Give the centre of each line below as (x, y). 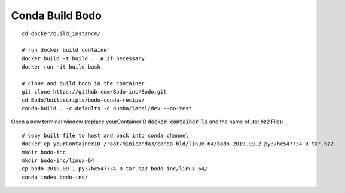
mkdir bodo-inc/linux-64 (58, 161)
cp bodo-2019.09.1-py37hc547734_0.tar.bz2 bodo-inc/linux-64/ (115, 169)
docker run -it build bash (61, 67)
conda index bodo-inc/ (55, 177)
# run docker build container (66, 50)
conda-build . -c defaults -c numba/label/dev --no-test (107, 108)
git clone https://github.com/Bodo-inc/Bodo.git (94, 92)
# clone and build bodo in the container (83, 83)
